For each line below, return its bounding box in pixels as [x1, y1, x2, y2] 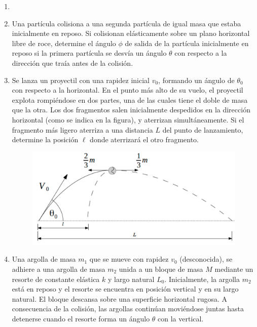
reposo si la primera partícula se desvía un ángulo [12, 48, 167, 58]
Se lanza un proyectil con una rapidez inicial [12, 74, 150, 85]
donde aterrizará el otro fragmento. [90, 134, 199, 145]
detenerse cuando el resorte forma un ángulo [12, 313, 150, 323]
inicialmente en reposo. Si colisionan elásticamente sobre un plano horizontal [12, 28, 250, 38]
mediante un [214, 263, 253, 274]
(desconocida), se [179, 254, 233, 264]
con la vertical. [158, 313, 204, 323]
